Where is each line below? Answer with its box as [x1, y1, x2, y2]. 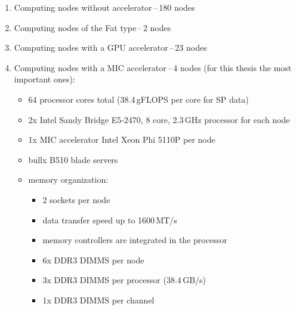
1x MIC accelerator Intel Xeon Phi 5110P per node [28, 133, 215, 146]
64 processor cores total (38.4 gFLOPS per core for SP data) [28, 93, 249, 105]
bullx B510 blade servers [28, 153, 118, 165]
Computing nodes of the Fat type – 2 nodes [14, 21, 171, 33]
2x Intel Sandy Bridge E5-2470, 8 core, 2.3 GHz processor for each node [28, 113, 290, 125]
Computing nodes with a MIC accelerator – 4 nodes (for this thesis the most [14, 61, 292, 73]
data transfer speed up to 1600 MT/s [42, 213, 177, 226]
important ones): [14, 73, 75, 85]
